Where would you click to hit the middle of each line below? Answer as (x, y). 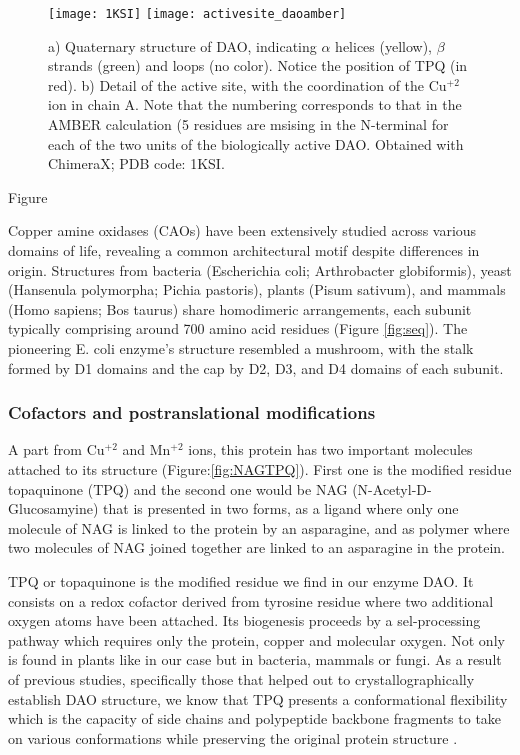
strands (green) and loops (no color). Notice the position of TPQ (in (258, 65)
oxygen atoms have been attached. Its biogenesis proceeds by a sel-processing (244, 620)
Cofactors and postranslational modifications (192, 412)
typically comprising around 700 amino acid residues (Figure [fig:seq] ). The (238, 328)
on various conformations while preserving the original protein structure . (233, 737)
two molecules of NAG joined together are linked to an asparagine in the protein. (257, 547)
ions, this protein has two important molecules (330, 449)
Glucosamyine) (53, 508)
